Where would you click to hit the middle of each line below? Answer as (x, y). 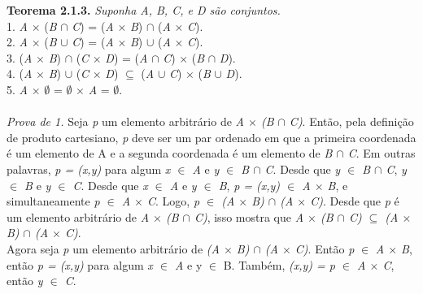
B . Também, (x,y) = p (279, 264)
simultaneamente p (53, 201)
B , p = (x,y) (249, 185)
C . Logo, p (174, 201)
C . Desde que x (110, 185)
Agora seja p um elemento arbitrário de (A (113, 248)
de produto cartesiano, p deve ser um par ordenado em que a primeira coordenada (211, 137)
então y (25, 281)
